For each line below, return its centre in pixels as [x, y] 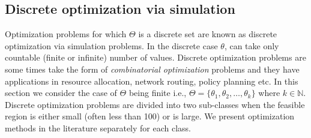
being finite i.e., [158, 93]
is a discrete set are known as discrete [208, 34]
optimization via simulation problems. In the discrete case [111, 45]
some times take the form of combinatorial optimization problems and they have [152, 69]
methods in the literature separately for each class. [98, 127]
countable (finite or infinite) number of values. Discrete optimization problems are [155, 57]
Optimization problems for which [66, 34]
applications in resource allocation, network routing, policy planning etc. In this [152, 81]
